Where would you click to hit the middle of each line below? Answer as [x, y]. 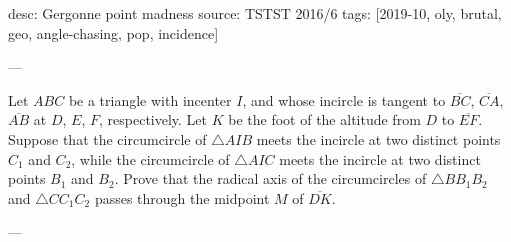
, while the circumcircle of [150, 158]
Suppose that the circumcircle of [107, 138]
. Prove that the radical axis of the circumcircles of [270, 178]
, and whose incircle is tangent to [344, 99]
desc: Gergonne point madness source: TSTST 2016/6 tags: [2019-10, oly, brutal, [255, 13]
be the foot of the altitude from [324, 119]
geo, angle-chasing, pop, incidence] [113, 32]
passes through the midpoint [182, 197]
